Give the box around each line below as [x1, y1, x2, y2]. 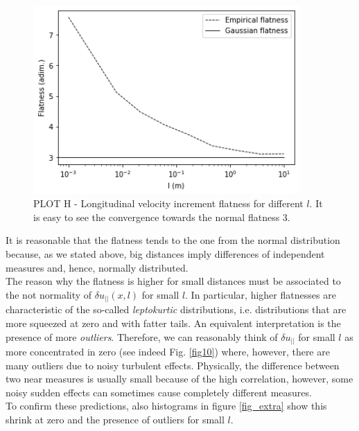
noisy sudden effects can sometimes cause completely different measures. [6, 385, 312, 399]
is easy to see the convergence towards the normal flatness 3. [33, 209, 290, 224]
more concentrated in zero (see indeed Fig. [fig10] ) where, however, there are [6, 344, 330, 359]
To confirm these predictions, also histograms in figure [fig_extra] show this [6, 398, 327, 413]
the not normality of [6, 287, 92, 301]
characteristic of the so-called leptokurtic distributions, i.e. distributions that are [6, 302, 347, 317]
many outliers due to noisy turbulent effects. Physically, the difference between [6, 358, 340, 372]
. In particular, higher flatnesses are [185, 287, 336, 301]
